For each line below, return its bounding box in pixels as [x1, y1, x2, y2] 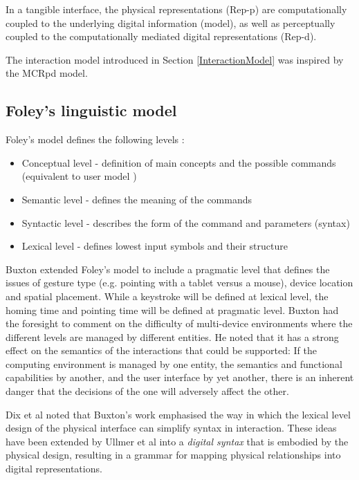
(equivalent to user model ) [21, 169, 137, 183]
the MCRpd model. [6, 66, 88, 80]
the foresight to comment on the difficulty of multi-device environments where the [6, 316, 353, 331]
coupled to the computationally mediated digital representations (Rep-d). [6, 29, 317, 44]
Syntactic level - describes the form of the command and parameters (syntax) [21, 215, 350, 230]
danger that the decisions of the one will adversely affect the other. [6, 384, 289, 398]
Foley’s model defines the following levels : [6, 132, 185, 147]
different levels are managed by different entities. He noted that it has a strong [6, 329, 339, 344]
